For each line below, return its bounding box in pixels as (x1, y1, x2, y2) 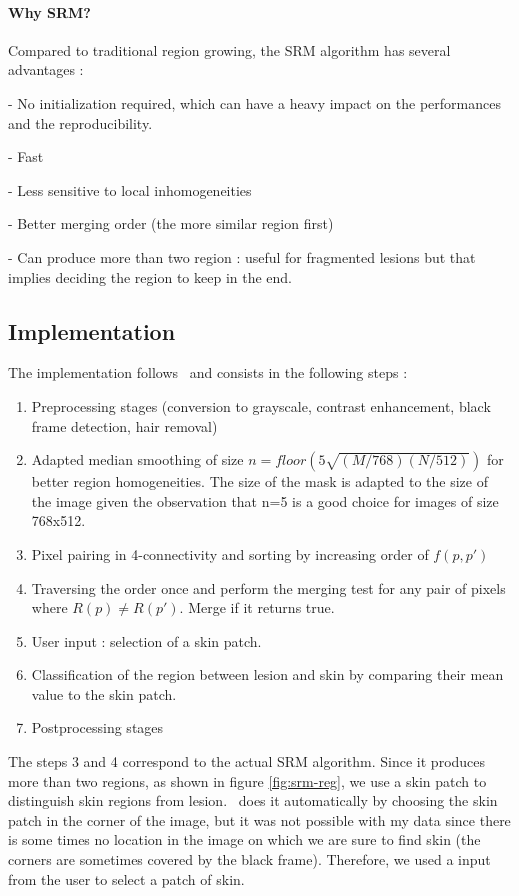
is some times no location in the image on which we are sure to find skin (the (8, 829, 481, 850)
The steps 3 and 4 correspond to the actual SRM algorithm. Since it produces (8, 751, 486, 772)
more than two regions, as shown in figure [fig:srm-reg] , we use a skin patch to (8, 770, 487, 791)
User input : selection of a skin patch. (31, 630, 262, 651)
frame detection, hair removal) (31, 415, 218, 436)
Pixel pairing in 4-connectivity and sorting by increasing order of (31, 543, 429, 564)
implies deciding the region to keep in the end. (8, 266, 293, 287)
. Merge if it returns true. (179, 597, 335, 618)
